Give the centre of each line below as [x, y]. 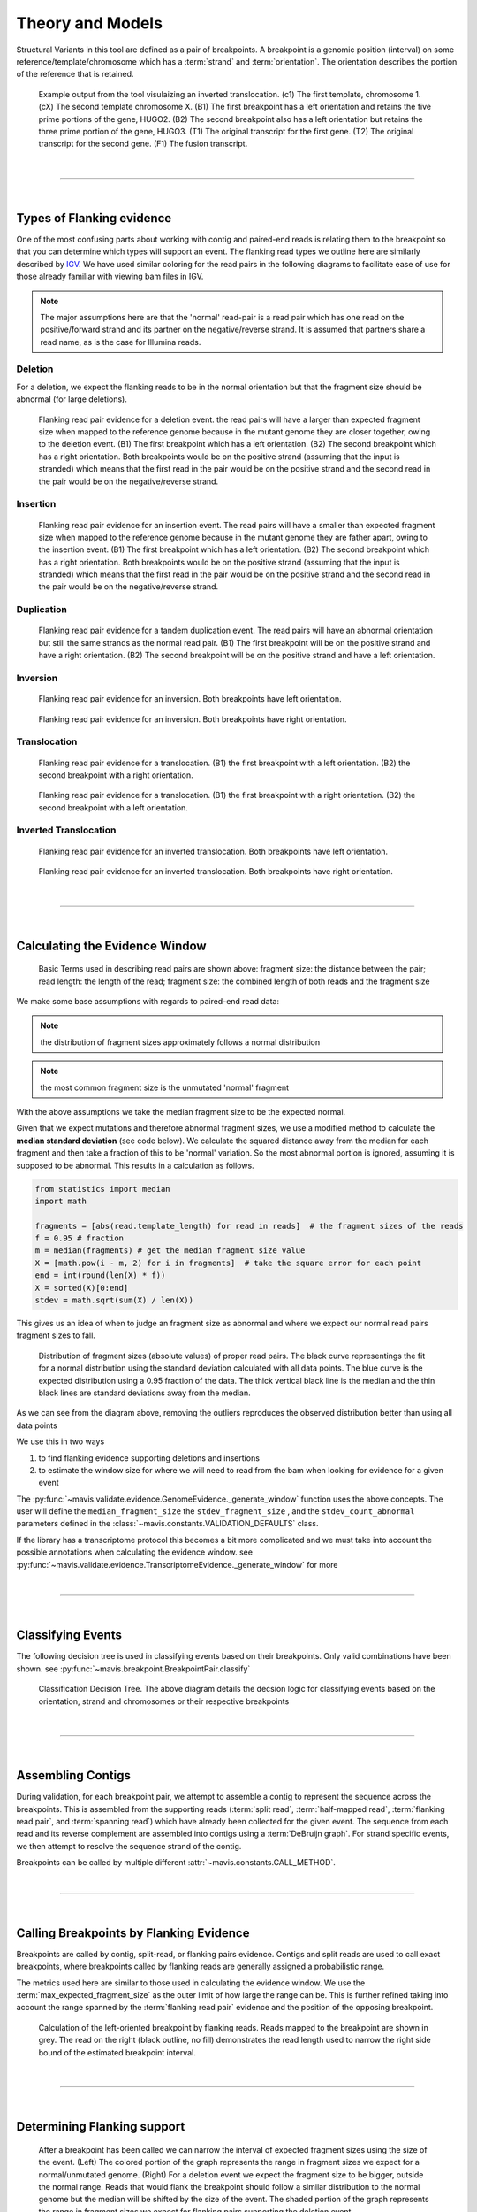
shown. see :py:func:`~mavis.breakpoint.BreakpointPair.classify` [133, 1669]
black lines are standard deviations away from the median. [144, 1393]
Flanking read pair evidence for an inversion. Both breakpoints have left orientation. [190, 699]
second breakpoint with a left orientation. [114, 807]
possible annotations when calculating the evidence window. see [135, 1552]
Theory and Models [90, 23]
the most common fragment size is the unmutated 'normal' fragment [165, 1087]
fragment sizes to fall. [56, 1335]
